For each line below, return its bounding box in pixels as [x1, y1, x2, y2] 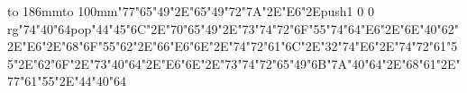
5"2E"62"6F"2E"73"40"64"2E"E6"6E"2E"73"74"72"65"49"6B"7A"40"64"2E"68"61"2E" [7, 54, 461, 72]
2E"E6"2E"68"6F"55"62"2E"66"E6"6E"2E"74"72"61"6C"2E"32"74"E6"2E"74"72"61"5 [7, 37, 458, 55]
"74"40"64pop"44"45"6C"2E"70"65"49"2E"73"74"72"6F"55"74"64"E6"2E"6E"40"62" [18, 19, 460, 38]
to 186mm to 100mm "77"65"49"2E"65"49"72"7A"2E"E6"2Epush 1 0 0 [7, 2, 374, 20]
